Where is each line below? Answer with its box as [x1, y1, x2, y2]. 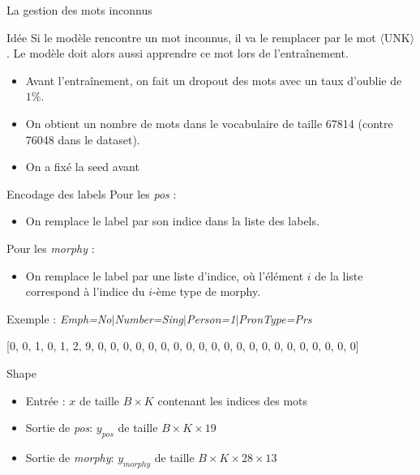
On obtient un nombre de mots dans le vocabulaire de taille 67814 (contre [25, 114, 393, 131]
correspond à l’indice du [25, 283, 145, 300]
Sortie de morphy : [25, 448, 114, 465]
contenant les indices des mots [157, 392, 308, 409]
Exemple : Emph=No [6, 310, 112, 327]
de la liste [315, 267, 363, 284]
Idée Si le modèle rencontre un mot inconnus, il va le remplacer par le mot [6, 28, 376, 45]
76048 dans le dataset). [25, 131, 140, 148]
